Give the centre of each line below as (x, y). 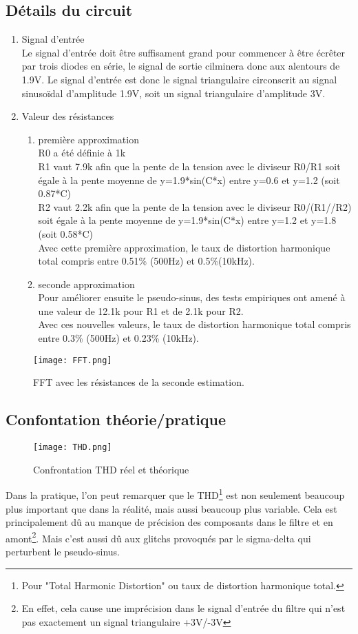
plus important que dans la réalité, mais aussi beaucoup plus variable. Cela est (171, 508)
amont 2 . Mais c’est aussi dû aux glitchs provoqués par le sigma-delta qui (158, 537)
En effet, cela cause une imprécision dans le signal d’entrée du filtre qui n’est (183, 608)
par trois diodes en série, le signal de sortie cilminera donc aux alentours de (181, 66)
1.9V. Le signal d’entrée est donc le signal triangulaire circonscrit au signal (179, 79)
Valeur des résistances (68, 116)
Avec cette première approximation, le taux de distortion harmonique (184, 247)
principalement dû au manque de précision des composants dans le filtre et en (169, 522)
